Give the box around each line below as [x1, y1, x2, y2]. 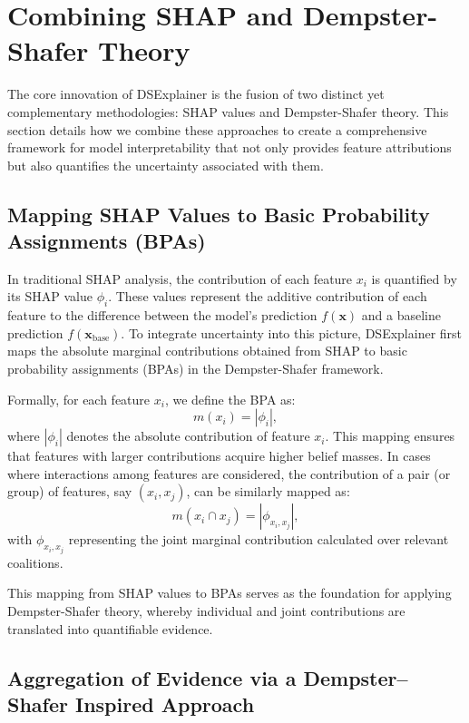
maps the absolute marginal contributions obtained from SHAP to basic [7, 341, 407, 360]
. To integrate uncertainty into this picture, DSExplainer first [121, 323, 463, 342]
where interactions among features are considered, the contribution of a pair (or [7, 464, 451, 483]
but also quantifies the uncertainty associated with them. [7, 155, 324, 174]
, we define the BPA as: [164, 389, 296, 408]
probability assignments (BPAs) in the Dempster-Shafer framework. [7, 359, 384, 378]
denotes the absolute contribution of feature [66, 426, 310, 445]
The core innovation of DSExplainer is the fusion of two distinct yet [7, 84, 385, 103]
